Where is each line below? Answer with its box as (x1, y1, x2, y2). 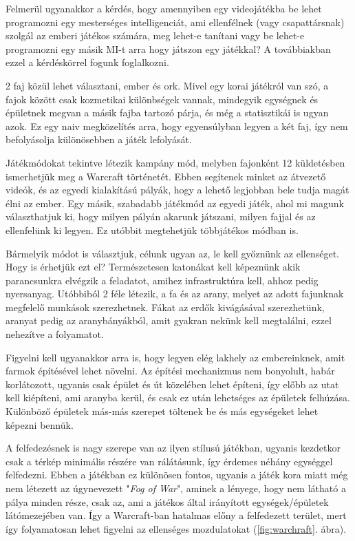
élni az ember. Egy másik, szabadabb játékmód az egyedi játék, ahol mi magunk (6, 195, 344, 210)
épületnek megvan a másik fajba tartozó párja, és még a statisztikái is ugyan (6, 105, 329, 120)
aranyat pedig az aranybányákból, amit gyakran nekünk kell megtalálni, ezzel (6, 313, 332, 328)
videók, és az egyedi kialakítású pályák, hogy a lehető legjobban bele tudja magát (6, 182, 349, 197)
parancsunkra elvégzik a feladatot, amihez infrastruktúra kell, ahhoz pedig (6, 273, 319, 287)
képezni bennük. (6, 417, 74, 432)
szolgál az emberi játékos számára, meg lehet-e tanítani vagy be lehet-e (6, 28, 305, 43)
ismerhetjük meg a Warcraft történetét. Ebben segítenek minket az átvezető (6, 169, 326, 183)
